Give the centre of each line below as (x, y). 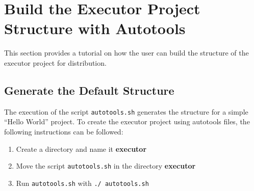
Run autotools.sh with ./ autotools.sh (82, 183)
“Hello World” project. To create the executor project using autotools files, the (127, 121)
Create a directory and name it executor (81, 148)
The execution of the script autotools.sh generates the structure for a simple (126, 111)
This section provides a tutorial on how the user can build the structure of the (126, 53)
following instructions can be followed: (64, 131)
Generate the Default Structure (89, 90)
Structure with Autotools (95, 28)
